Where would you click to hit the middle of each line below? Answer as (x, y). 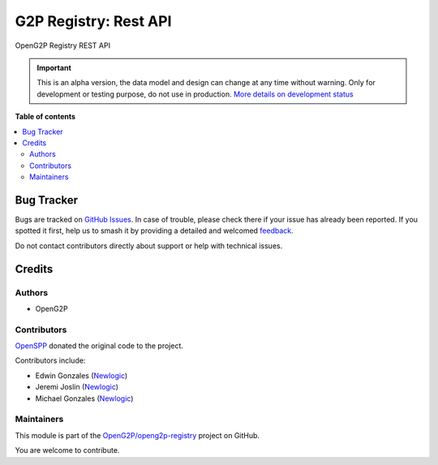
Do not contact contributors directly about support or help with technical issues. (149, 245)
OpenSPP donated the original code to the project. (99, 346)
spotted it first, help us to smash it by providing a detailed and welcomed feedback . (154, 230)
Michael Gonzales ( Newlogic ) (84, 398)
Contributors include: (50, 360)
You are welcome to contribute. (67, 450)
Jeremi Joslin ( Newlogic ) (77, 387)
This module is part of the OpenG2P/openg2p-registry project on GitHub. (137, 435)
